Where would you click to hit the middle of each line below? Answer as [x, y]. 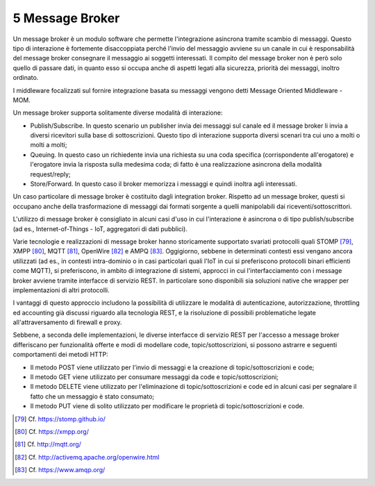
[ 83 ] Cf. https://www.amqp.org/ [60, 470]
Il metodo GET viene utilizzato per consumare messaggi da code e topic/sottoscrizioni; [155, 377]
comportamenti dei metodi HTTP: [60, 355]
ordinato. [26, 78]
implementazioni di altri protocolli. [61, 290]
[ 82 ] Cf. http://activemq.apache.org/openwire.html [87, 457]
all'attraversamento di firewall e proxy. [67, 322]
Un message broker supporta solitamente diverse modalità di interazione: [118, 113]
